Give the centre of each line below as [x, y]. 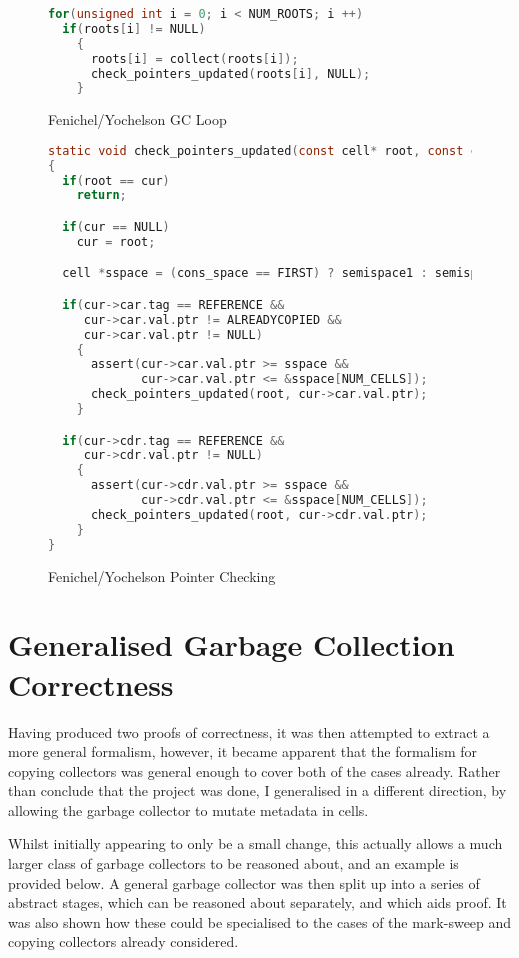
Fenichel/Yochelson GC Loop [137, 119]
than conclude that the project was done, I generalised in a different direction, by [257, 790]
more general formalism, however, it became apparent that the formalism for [243, 751]
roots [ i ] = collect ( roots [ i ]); [194, 58]
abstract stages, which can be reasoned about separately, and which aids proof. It [257, 902]
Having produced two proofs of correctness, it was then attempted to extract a [249, 731]
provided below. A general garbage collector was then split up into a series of [244, 882]
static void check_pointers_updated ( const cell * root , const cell [274, 150]
